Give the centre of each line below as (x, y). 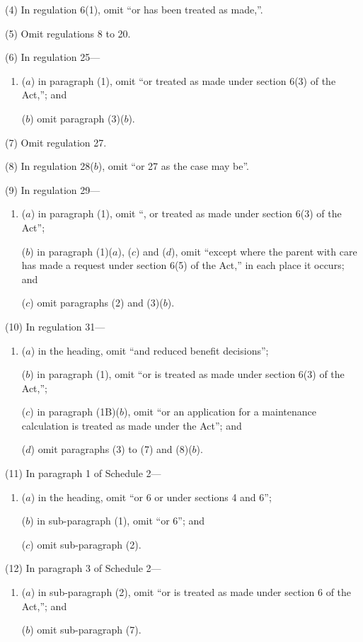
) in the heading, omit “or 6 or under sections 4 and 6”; (151, 497)
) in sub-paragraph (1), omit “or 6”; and (117, 521)
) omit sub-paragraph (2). (86, 544)
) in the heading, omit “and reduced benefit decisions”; (150, 350)
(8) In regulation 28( (50, 166)
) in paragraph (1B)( (75, 412)
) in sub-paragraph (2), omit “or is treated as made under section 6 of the (191, 592)
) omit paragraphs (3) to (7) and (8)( (111, 449)
